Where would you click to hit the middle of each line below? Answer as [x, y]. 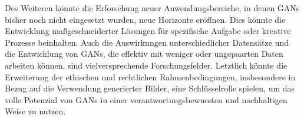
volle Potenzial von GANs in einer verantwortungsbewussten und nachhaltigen [146, 99]
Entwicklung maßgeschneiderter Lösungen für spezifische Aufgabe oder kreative [148, 31]
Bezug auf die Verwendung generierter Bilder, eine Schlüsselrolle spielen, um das [150, 88]
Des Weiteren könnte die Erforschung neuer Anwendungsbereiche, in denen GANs [152, 8]
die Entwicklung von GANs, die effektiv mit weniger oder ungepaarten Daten [144, 54]
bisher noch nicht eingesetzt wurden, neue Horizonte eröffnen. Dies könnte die [145, 19]
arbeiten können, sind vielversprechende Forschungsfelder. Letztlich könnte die [146, 65]
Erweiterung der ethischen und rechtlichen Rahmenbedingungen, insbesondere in [150, 76]
